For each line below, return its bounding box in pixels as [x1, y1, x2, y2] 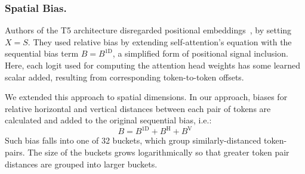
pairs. [5, 146, 25, 159]
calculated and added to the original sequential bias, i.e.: [5, 114, 212, 126]
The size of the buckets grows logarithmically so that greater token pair [27, 146, 289, 159]
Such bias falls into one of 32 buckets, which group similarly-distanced [5, 134, 261, 147]
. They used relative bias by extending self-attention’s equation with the [27, 35, 292, 48]
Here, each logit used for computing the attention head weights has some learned [5, 59, 301, 71]
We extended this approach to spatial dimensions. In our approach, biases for [5, 91, 288, 103]
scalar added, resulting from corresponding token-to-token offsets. [5, 70, 244, 83]
